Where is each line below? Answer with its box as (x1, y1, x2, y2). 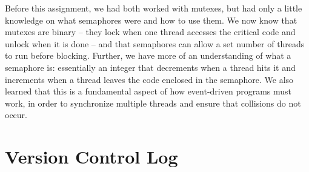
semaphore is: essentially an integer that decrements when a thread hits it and (5, 61, 296, 73)
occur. (5, 108, 27, 121)
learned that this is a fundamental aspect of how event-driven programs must (5, 85, 292, 98)
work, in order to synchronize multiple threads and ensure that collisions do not (5, 96, 301, 109)
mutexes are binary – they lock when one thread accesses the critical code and (5, 25, 296, 38)
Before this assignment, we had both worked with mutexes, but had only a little (5, 2, 302, 14)
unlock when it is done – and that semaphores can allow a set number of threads (5, 37, 305, 50)
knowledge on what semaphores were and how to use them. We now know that (5, 13, 297, 26)
